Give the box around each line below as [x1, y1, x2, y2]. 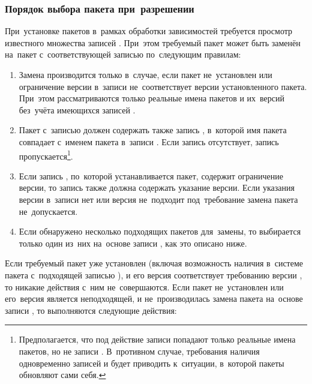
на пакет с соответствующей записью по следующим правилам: [5, 48, 241, 61]
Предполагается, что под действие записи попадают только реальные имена [19, 333, 296, 346]
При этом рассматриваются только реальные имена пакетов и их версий [19, 92, 284, 104]
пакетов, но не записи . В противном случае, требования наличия [19, 344, 260, 357]
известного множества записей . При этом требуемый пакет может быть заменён [5, 36, 301, 49]
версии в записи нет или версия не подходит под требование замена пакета [19, 193, 298, 205]
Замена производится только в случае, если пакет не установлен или [19, 68, 272, 80]
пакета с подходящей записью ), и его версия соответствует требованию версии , [5, 268, 302, 281]
